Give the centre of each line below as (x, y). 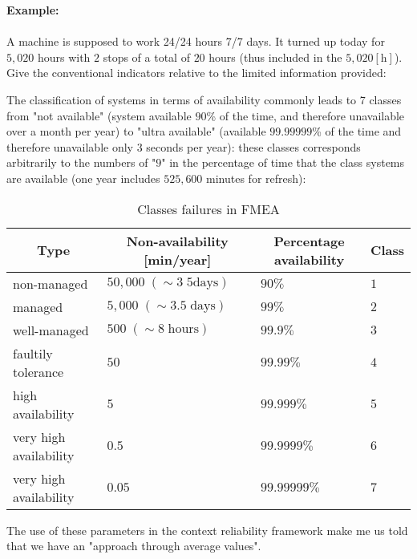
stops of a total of (146, 57)
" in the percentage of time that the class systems (283, 162)
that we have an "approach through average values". (134, 546)
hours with (64, 57)
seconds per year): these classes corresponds (253, 146)
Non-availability (177, 241)
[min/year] (178, 259)
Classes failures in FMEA (208, 209)
